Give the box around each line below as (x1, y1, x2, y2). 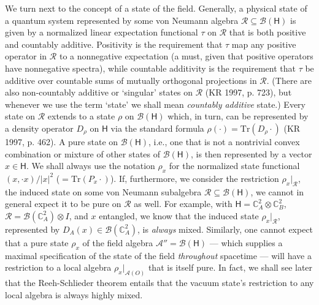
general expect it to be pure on (5, 197, 121, 210)
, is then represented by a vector (191, 147, 312, 160)
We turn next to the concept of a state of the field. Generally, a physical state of (5, 2, 307, 14)
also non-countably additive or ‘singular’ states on (5, 86, 193, 99)
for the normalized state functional (169, 159, 300, 172)
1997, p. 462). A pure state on (5, 135, 118, 148)
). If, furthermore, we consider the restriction (110, 171, 279, 184)
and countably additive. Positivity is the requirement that (5, 37, 223, 50)
